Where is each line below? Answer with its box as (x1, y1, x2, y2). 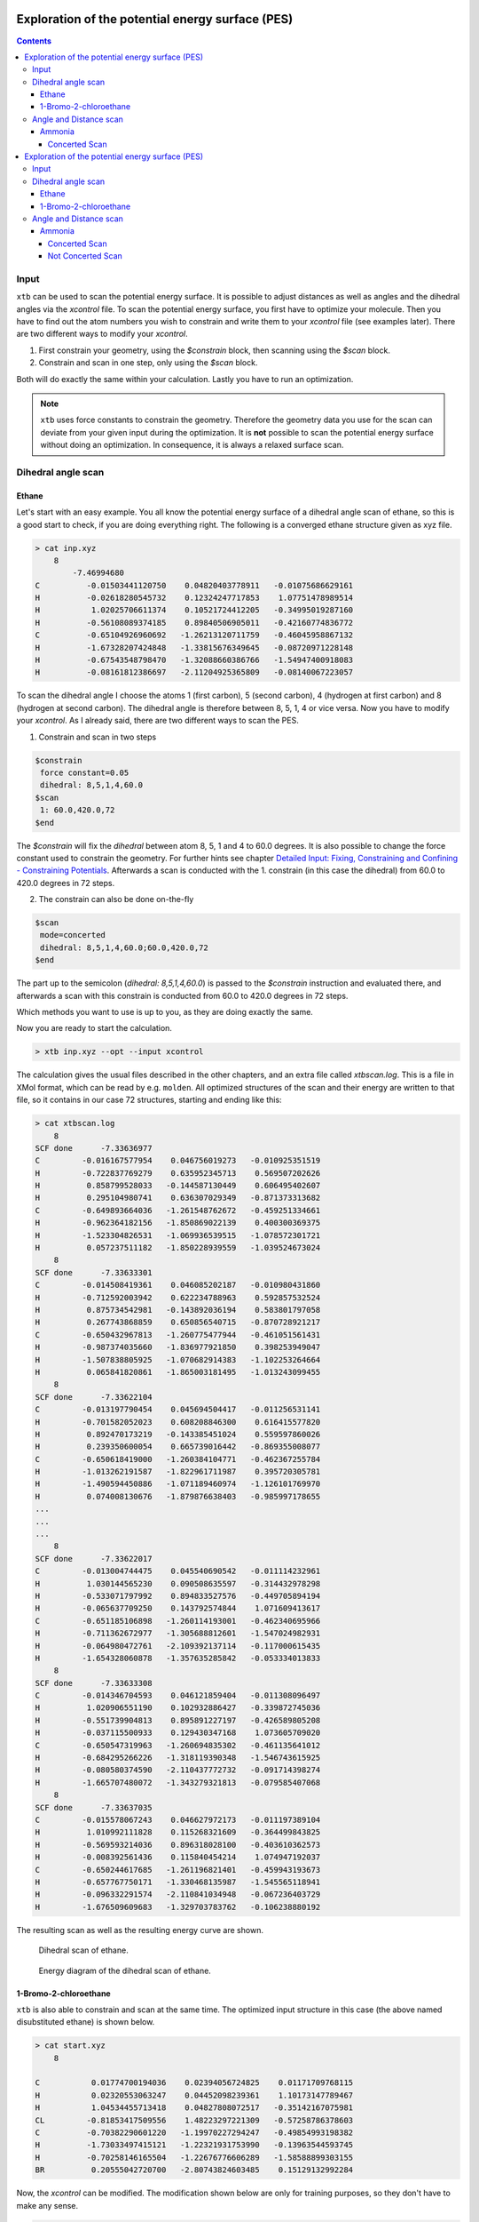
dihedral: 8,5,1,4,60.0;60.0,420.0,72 (40, 942, 208, 953)
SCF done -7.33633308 (35, 1678, 153, 1688)
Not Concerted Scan (47, 251, 123, 261)
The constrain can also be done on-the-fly (38, 894, 194, 905)
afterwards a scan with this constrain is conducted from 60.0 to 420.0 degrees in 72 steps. (16, 990, 349, 1001)
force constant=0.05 (40, 767, 130, 778)
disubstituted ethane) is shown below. (16, 2017, 155, 2027)
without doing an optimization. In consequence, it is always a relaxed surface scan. (40, 440, 344, 451)
